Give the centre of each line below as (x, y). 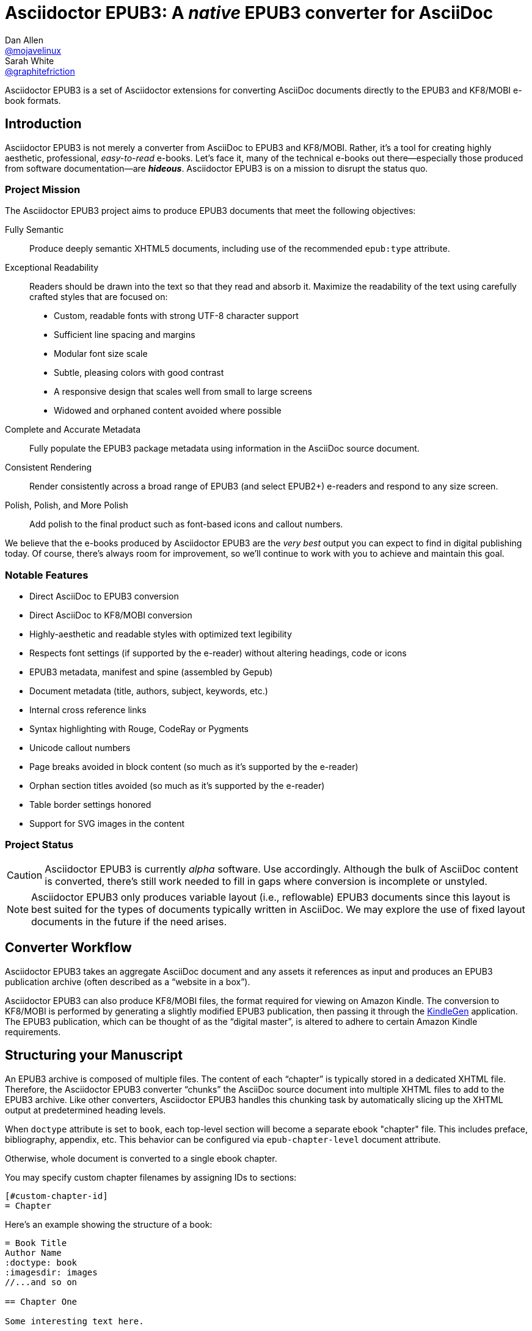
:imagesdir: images (51, 1272)
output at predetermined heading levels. (86, 1110)
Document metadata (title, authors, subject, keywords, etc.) (149, 691)
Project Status (39, 845)
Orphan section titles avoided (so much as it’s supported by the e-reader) (177, 786)
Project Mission (43, 189)
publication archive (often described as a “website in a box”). (128, 981)
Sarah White (30, 61)
